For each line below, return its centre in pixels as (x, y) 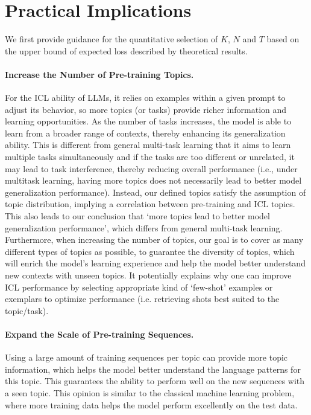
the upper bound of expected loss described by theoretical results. (126, 50)
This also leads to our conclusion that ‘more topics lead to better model (137, 216)
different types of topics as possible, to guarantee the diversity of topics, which (150, 251)
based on (283, 39)
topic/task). (27, 310)
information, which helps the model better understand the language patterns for (153, 369)
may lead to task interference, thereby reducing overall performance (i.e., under (151, 168)
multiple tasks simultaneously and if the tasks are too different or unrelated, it (150, 157)
